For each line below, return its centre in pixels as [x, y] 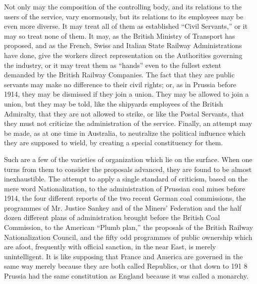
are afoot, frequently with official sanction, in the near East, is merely [110, 247]
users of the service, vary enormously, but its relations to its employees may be [124, 16]
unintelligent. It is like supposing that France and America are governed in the [124, 256]
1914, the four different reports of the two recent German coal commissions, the [125, 198]
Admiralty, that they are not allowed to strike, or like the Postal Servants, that [124, 113]
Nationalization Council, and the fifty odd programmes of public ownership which [128, 237]
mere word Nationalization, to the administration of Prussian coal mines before [125, 188]
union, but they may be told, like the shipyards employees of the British [114, 103]
